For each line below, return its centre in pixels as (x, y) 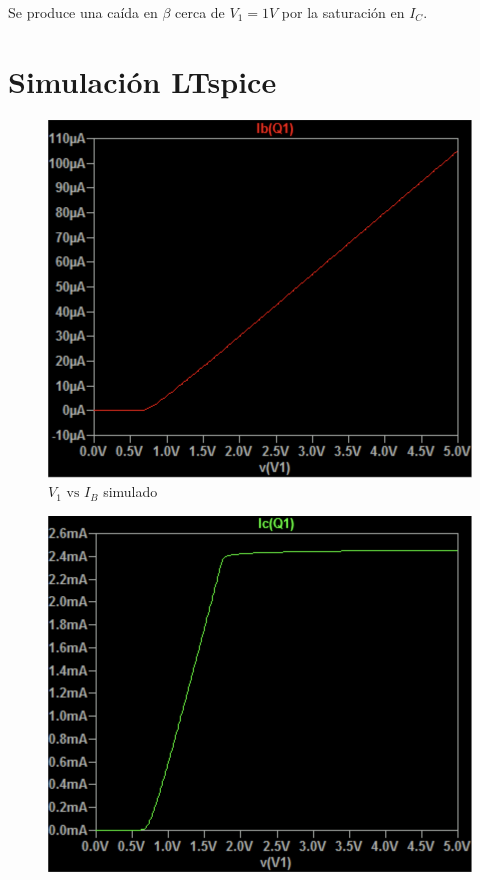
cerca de (200, 12)
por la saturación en (343, 12)
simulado (130, 491)
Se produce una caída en (83, 12)
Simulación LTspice (142, 80)
